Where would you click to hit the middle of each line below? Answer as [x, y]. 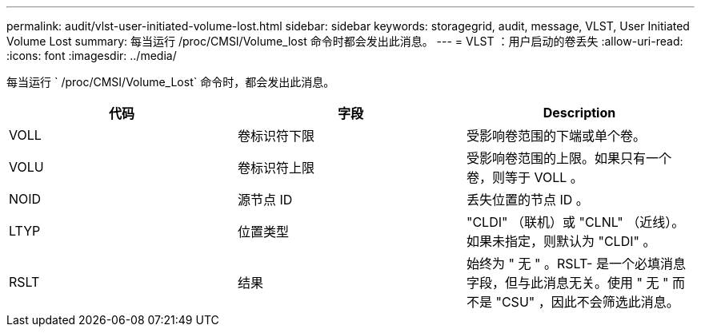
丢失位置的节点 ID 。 [527, 200]
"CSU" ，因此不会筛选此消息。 [587, 302]
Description [579, 113]
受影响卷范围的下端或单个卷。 [556, 136]
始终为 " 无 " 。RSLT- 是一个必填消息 [576, 264]
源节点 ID [265, 200]
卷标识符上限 [276, 168]
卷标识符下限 [276, 136]
